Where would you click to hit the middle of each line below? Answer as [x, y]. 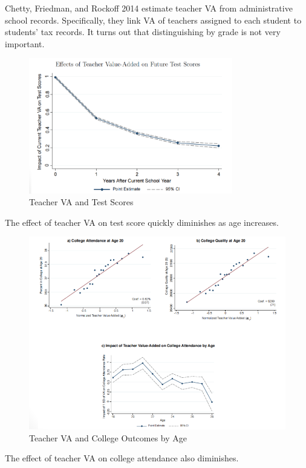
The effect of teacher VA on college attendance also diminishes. [122, 458]
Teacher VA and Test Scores [81, 202]
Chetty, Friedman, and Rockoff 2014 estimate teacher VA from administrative [149, 8]
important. [25, 43]
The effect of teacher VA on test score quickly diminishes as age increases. [142, 222]
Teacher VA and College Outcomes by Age [108, 437]
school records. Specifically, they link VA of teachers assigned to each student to [153, 20]
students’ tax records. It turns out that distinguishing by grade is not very [143, 32]
